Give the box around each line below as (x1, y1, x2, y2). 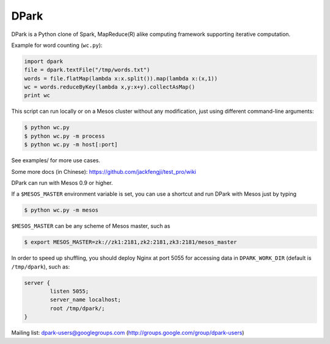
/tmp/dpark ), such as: (11, 263, 70, 270)
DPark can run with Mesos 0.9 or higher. (11, 179, 113, 186)
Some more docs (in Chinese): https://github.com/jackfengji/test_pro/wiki (11, 168, 197, 175)
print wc (24, 92, 51, 99)
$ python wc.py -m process (24, 132, 105, 140)
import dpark (24, 58, 64, 65)
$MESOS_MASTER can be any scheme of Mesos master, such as (11, 223, 170, 230)
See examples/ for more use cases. (11, 157, 101, 164)
